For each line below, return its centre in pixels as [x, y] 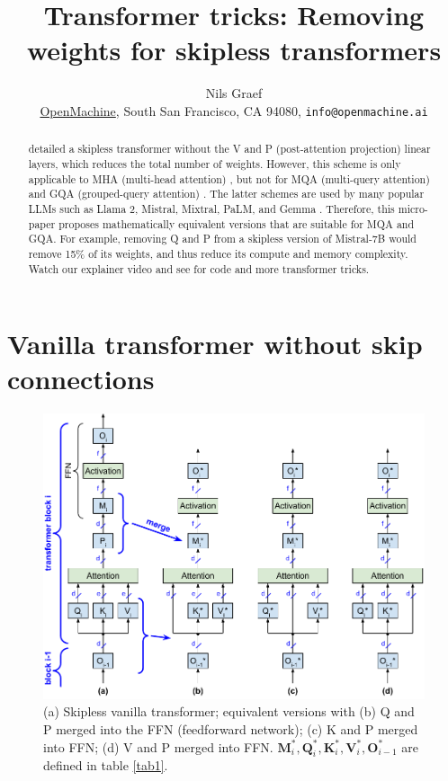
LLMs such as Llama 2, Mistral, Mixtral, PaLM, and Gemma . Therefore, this [211, 208]
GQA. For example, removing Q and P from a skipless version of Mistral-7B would [222, 239]
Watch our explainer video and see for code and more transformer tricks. [199, 268]
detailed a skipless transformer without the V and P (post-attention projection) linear [229, 149]
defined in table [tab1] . [106, 765]
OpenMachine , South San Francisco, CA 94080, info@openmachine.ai [234, 110]
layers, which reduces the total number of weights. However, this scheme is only [215, 164]
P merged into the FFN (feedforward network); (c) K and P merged [231, 729]
